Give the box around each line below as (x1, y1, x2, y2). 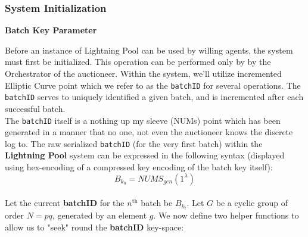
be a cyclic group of (216, 197, 288, 209)
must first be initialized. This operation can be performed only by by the (5, 55, 271, 68)
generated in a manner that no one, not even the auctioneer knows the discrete (5, 126, 293, 138)
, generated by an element (52, 209, 147, 222)
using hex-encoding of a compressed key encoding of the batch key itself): (5, 161, 273, 173)
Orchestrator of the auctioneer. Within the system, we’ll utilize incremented (5, 67, 282, 79)
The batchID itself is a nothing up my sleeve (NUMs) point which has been (5, 114, 281, 126)
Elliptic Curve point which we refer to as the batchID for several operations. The (5, 79, 301, 91)
